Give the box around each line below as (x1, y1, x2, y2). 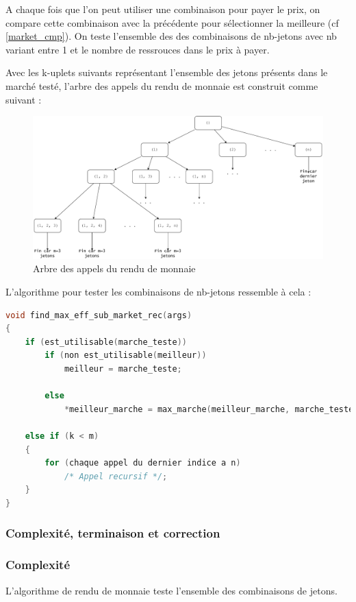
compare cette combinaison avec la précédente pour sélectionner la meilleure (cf (5, 15, 339, 29)
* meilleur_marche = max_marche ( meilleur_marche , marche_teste (64, 404, 354, 414)
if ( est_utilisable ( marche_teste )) (25, 337, 187, 347)
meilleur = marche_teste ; (64, 364, 182, 374)
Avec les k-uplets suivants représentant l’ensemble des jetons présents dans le (5, 65, 328, 80)
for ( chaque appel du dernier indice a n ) (44, 458, 241, 468)
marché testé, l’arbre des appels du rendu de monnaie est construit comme (5, 78, 318, 93)
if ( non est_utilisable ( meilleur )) (44, 350, 207, 361)
